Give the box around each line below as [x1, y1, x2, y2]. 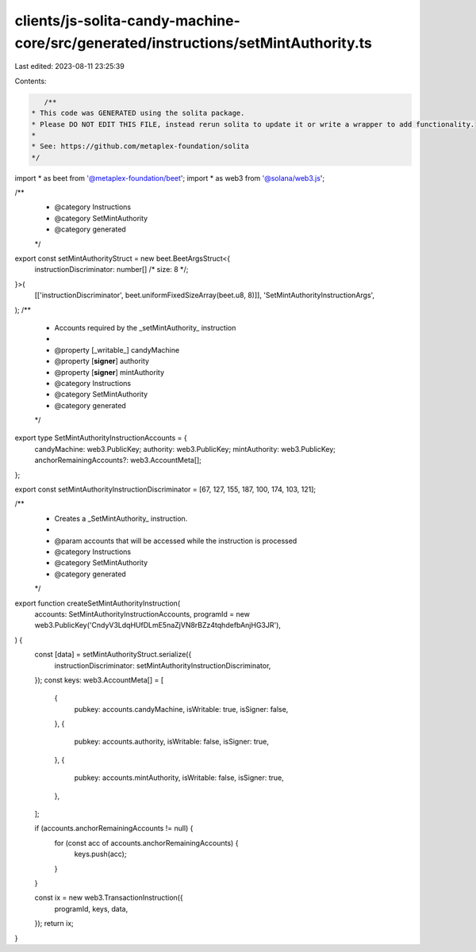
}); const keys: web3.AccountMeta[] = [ [34, 675, 164, 685]
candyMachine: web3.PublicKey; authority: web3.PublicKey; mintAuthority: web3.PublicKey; [34, 444, 336, 453]
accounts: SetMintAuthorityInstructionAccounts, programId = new [34, 609, 250, 618]
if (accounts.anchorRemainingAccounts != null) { [34, 824, 194, 833]
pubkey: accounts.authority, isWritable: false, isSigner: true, [74, 737, 269, 747]
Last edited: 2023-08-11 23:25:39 [14, 62, 125, 71]
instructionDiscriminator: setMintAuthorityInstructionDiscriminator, [54, 660, 271, 670]
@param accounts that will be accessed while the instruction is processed [54, 536, 297, 545]
